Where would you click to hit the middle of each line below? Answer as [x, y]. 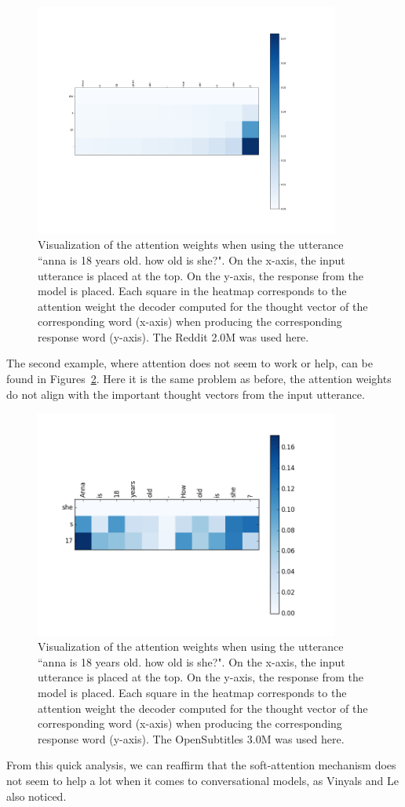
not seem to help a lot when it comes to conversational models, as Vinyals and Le [202, 781]
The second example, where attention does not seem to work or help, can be [190, 363]
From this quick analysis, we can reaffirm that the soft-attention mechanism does [201, 765]
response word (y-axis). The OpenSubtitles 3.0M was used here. [191, 738]
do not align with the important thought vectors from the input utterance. [186, 394]
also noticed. [36, 796]
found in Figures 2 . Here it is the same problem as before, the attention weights [199, 379]
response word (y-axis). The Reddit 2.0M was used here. [173, 336]
